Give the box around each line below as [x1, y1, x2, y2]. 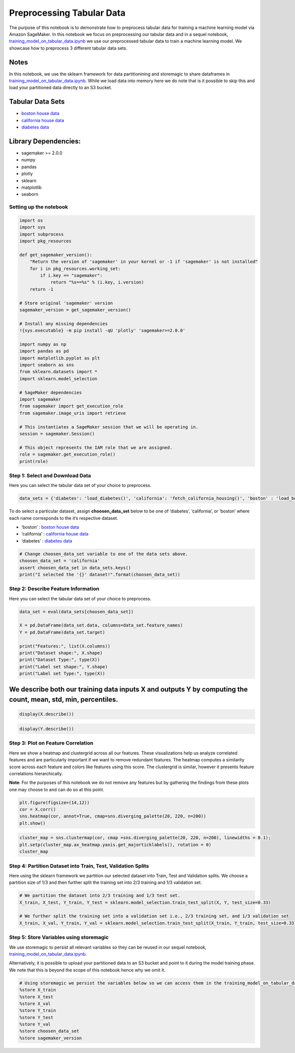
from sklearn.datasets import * [19, 369, 98, 375]
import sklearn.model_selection [19, 376, 98, 381]
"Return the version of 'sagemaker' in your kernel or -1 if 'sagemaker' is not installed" [29, 259, 258, 265]
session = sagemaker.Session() [19, 431, 95, 436]
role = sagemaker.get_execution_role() [19, 451, 116, 457]
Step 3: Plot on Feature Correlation [9, 740, 93, 747]
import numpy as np [19, 341, 66, 347]
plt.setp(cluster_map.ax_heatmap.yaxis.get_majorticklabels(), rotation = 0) [19, 842, 211, 847]
